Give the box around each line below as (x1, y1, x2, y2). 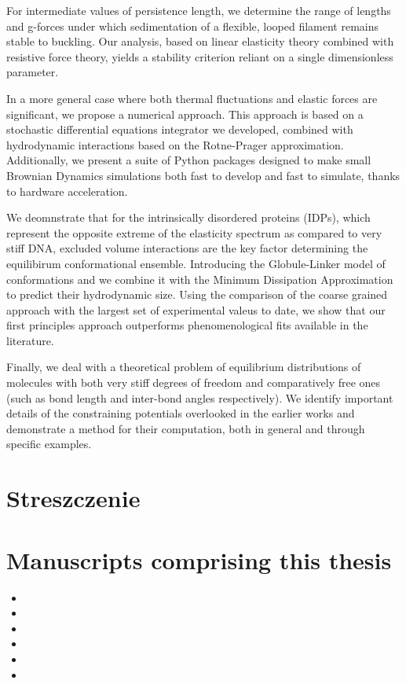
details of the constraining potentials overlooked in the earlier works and (6, 405, 355, 421)
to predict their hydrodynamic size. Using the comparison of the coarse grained (6, 286, 388, 303)
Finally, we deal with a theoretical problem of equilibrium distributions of (6, 359, 361, 375)
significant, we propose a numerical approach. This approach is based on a (6, 105, 364, 122)
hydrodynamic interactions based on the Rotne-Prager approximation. (6, 136, 344, 153)
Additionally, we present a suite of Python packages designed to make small (6, 152, 371, 168)
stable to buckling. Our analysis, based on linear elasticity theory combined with (6, 33, 394, 50)
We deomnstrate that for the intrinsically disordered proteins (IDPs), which (6, 209, 371, 226)
